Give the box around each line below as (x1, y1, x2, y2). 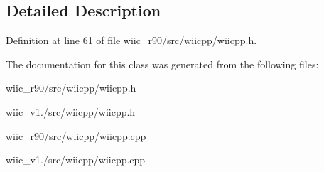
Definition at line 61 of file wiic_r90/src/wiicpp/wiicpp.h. (6, 33, 257, 48)
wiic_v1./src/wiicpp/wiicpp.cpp (6, 152, 146, 167)
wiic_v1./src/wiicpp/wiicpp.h (6, 104, 136, 119)
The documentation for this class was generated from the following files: (6, 56, 319, 71)
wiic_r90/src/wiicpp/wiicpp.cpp (6, 128, 146, 143)
